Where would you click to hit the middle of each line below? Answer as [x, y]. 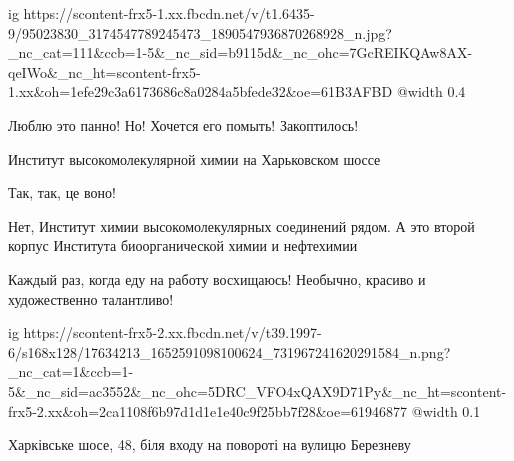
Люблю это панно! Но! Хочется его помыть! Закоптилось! [183, 124]
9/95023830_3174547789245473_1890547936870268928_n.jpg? [200, 32]
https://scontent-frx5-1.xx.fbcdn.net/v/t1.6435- [169, 13]
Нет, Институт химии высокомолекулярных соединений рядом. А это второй [241, 225]
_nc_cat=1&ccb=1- [71, 371]
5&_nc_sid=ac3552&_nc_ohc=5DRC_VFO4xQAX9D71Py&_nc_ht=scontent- [257, 390]
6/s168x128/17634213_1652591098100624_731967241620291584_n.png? [229, 351]
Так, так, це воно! [62, 192]
